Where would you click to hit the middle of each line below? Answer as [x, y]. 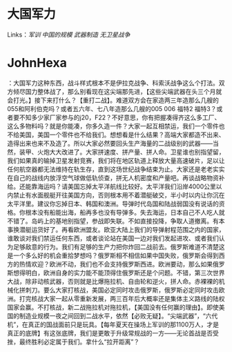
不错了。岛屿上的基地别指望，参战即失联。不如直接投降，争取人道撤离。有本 [116, 221]
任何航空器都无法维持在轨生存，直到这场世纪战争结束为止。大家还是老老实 [113, 169]
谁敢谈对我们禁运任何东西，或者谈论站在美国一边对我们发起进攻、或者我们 [113, 238]
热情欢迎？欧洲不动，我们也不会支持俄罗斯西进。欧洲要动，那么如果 [116, 264]
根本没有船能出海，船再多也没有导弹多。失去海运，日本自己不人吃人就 [125, 212]
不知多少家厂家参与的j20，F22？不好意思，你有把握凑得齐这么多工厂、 [120, 117]
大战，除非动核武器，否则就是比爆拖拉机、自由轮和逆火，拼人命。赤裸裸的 [113, 281]
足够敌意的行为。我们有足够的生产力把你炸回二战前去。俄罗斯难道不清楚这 [119, 246]
